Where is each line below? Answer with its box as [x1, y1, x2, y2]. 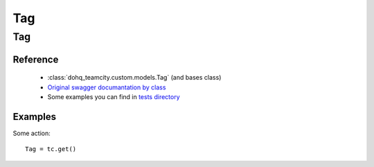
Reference [12, 53, 59, 65]
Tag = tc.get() [25, 146, 77, 153]
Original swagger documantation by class [47, 83, 166, 91]
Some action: [12, 129, 51, 137]
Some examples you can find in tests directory [47, 93, 180, 100]
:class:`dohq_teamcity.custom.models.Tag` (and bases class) [47, 73, 222, 82]
